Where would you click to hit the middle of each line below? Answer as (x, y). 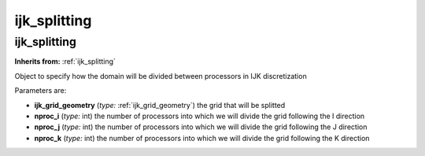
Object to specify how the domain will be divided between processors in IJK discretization (161, 76)
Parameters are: (41, 91)
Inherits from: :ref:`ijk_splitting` (65, 61)
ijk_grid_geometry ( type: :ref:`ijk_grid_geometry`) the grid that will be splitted (160, 105)
